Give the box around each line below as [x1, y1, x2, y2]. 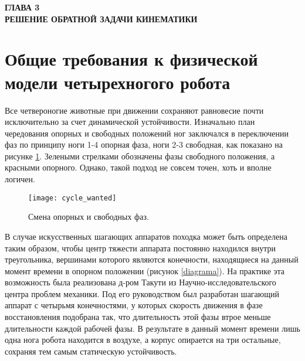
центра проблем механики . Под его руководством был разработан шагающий [5, 287, 280, 299]
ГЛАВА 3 [5, 1, 40, 13]
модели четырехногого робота [5, 70, 231, 94]
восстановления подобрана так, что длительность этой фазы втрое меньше [5, 311, 271, 323]
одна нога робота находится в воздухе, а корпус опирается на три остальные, [5, 333, 281, 346]
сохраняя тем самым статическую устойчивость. [5, 345, 177, 357]
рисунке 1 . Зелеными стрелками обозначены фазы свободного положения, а [5, 149, 275, 162]
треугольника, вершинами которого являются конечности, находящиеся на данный [5, 253, 299, 265]
